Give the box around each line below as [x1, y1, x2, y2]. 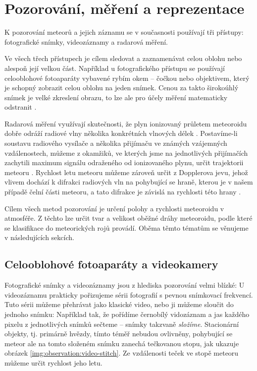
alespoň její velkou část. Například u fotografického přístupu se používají [4, 62, 225, 73]
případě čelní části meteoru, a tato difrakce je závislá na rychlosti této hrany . [4, 186, 241, 197]
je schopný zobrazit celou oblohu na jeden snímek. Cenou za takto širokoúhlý [4, 82, 239, 93]
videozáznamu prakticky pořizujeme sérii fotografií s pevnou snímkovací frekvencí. [4, 289, 253, 300]
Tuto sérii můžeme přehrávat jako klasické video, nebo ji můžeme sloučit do [4, 299, 234, 309]
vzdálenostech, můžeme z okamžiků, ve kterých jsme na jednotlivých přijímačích [4, 147, 248, 158]
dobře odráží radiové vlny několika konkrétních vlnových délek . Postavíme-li [4, 128, 238, 138]
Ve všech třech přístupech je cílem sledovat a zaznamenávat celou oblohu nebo [4, 53, 242, 63]
